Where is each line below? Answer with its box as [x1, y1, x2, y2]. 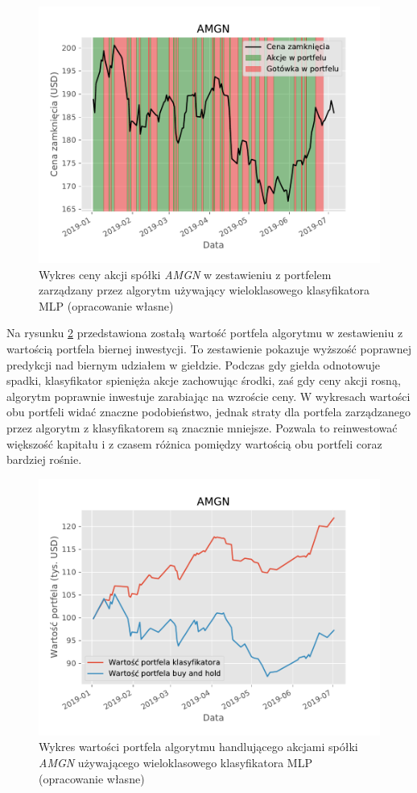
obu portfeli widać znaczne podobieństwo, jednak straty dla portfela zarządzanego [6, 403, 411, 420]
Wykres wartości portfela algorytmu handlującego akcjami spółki [39, 738, 358, 755]
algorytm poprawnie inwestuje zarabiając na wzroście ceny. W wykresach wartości [6, 387, 411, 404]
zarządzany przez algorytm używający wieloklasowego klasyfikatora [39, 282, 370, 298]
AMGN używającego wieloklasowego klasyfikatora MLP [39, 753, 312, 770]
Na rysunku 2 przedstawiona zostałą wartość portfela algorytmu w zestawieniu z [6, 324, 403, 341]
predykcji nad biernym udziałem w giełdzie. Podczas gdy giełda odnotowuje [6, 356, 381, 373]
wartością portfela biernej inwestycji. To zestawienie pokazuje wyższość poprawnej [6, 340, 411, 357]
